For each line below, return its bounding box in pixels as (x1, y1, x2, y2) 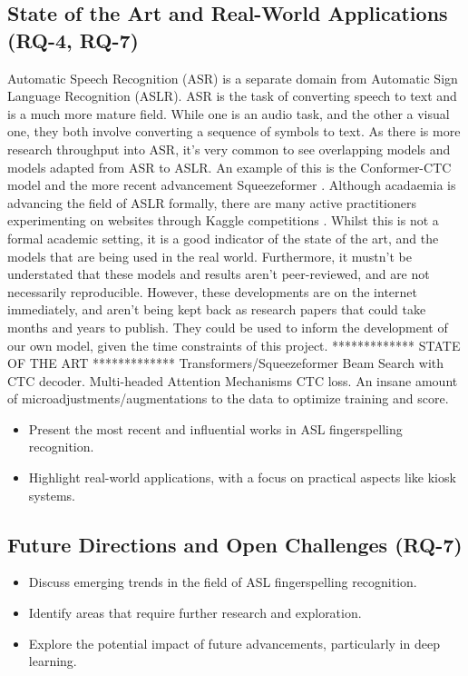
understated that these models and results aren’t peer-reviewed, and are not (7, 264, 430, 283)
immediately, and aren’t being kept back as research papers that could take (7, 300, 426, 319)
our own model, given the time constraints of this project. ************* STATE (7, 335, 461, 354)
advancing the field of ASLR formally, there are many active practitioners (7, 193, 417, 212)
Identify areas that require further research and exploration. (28, 603, 362, 622)
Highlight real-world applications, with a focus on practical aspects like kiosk (28, 468, 456, 487)
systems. (28, 485, 75, 504)
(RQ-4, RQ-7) (7, 25, 139, 54)
